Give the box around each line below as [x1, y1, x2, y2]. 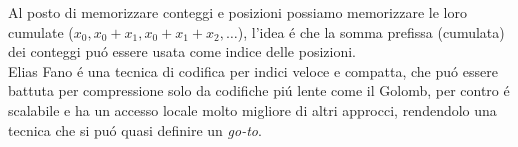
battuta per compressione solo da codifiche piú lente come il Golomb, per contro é [8, 80, 510, 101]
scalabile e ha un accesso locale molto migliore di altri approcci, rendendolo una [8, 99, 497, 120]
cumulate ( [8, 21, 74, 42]
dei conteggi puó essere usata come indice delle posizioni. [8, 41, 356, 62]
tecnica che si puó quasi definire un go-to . [8, 119, 262, 140]
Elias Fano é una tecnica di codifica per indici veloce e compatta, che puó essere [8, 60, 498, 81]
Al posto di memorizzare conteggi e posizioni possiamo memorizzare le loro [8, 2, 467, 22]
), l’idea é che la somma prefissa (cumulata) [237, 21, 505, 42]
